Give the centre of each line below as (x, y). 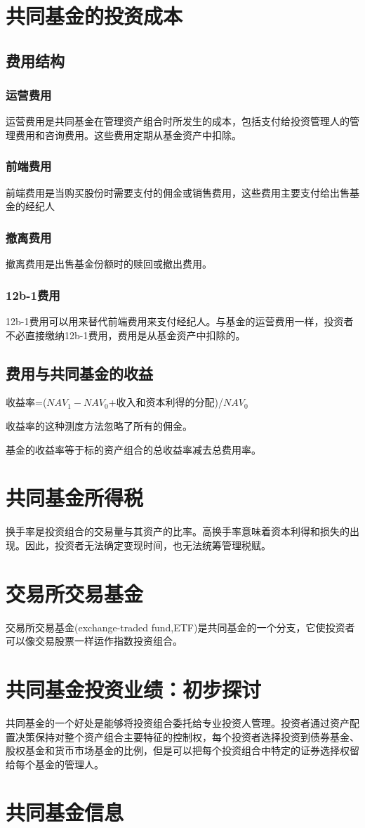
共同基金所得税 (75, 498)
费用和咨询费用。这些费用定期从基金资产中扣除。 (128, 134)
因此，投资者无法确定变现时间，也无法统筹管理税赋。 (148, 545)
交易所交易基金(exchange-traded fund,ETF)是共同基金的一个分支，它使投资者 (180, 627)
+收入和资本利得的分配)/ (166, 402)
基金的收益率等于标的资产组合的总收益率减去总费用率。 (133, 449)
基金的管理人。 (69, 764)
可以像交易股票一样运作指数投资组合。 (94, 641)
